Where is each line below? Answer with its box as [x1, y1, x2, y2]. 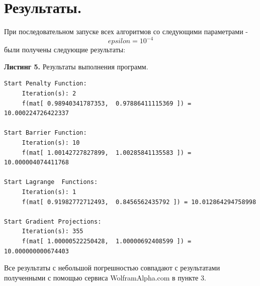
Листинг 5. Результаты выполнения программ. [4, 61, 148, 71]
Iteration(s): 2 [22, 90, 76, 97]
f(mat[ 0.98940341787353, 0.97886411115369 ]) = [22, 100, 192, 107]
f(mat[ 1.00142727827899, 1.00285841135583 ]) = [22, 149, 192, 156]
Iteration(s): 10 [22, 139, 80, 146]
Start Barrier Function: [4, 129, 87, 137]
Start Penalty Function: [4, 80, 87, 87]
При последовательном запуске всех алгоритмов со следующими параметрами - [4, 26, 248, 37]
